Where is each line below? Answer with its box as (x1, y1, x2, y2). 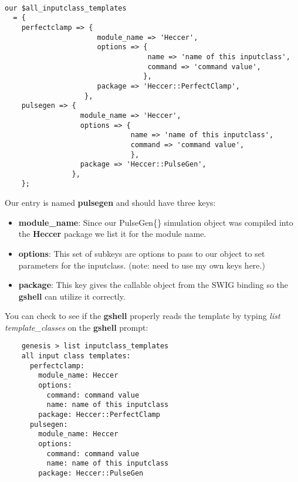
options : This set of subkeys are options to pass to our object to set (18, 247, 265, 259)
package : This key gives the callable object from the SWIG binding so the (18, 279, 289, 291)
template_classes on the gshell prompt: (5, 321, 148, 333)
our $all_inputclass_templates (5, 4, 127, 12)
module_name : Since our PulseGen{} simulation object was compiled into (18, 216, 293, 228)
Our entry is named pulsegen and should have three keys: (5, 196, 216, 209)
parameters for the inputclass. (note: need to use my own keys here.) (18, 259, 265, 271)
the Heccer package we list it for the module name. (18, 228, 206, 240)
